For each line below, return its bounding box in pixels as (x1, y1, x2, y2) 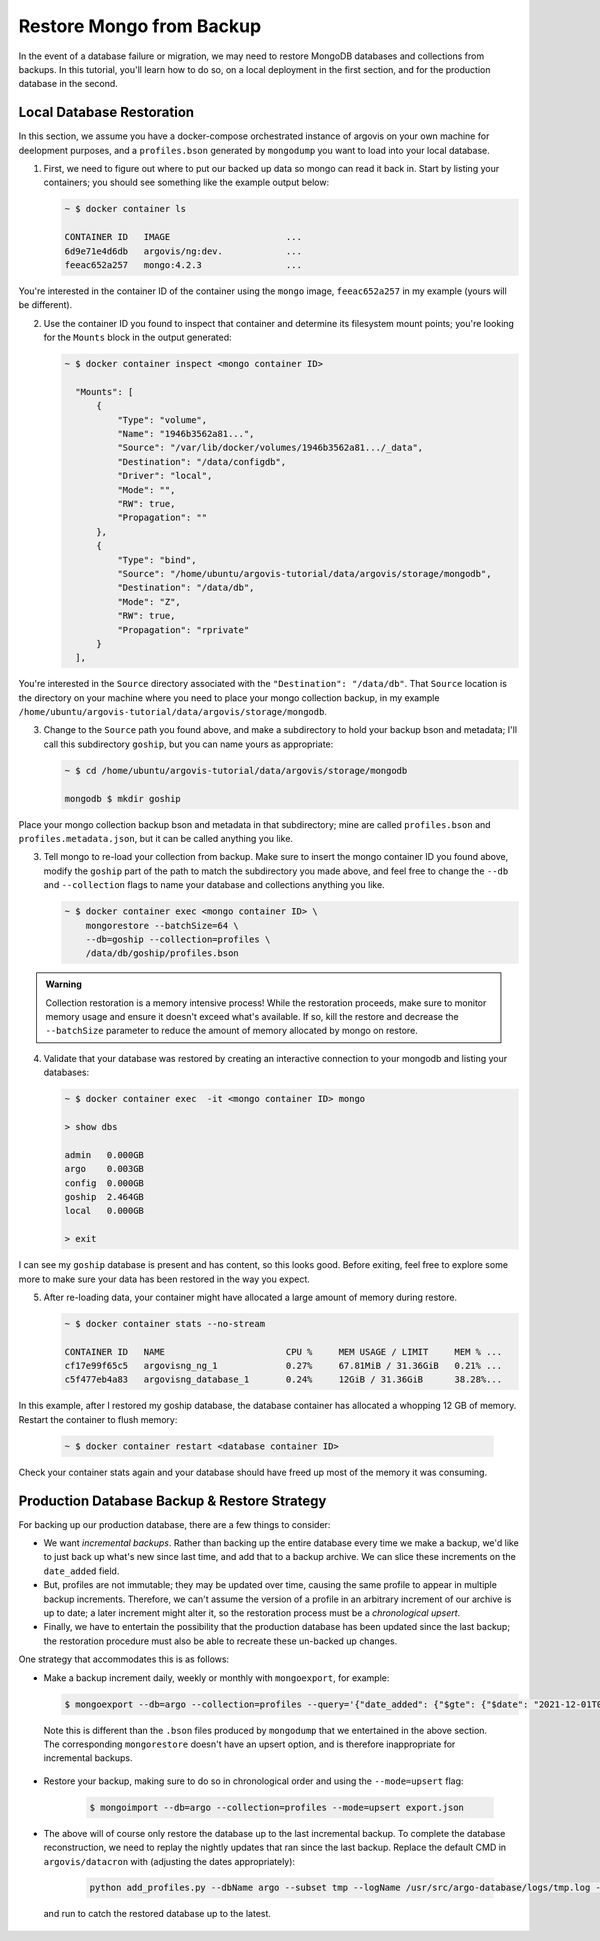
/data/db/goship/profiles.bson (85, 948, 239, 959)
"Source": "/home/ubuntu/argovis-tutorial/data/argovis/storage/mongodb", (116, 568, 492, 579)
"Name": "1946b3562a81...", (116, 428, 255, 440)
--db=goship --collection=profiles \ (85, 933, 271, 945)
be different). (18, 299, 73, 311)
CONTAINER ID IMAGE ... (64, 231, 302, 243)
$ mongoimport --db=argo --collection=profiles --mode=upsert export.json (89, 1801, 465, 1813)
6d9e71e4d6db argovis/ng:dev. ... (64, 245, 302, 257)
